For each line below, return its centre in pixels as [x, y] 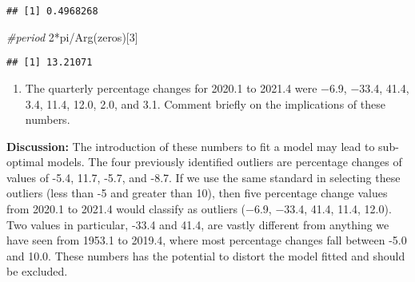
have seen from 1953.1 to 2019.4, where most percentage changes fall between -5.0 [207, 240]
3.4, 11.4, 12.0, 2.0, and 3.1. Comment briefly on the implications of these [205, 103]
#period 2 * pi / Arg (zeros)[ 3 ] [72, 36]
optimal [25, 162]
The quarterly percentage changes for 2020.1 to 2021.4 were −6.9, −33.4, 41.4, [217, 87]
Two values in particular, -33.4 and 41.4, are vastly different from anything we [198, 224]
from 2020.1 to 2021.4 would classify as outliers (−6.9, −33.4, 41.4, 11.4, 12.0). [199, 209]
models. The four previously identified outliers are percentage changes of [225, 162]
